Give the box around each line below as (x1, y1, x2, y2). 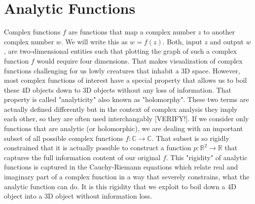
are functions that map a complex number (68, 27, 196, 37)
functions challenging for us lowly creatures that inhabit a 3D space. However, (4, 65, 240, 75)
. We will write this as (61, 36, 128, 46)
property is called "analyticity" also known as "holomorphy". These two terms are (4, 94, 249, 104)
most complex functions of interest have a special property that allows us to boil (4, 75, 247, 85)
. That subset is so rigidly (151, 133, 229, 143)
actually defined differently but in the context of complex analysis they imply (4, 103, 238, 114)
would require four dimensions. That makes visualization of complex (36, 55, 243, 66)
